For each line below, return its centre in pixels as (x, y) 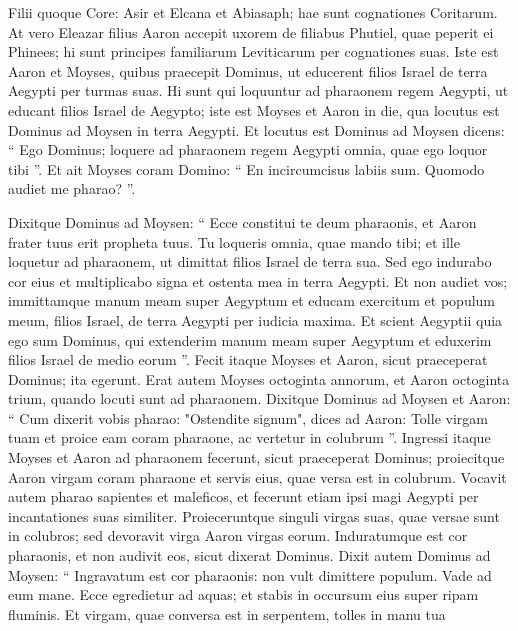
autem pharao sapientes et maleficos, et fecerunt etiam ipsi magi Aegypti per (243, 496)
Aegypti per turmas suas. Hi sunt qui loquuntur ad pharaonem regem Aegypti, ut (258, 90)
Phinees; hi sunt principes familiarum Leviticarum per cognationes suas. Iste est (253, 51)
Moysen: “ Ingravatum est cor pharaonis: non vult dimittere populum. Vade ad (250, 574)
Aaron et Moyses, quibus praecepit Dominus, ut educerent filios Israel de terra (248, 70)
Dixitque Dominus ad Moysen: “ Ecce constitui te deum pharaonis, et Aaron (242, 221)
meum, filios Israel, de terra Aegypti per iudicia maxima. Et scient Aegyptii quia (255, 319)
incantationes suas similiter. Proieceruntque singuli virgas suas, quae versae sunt (254, 515)
